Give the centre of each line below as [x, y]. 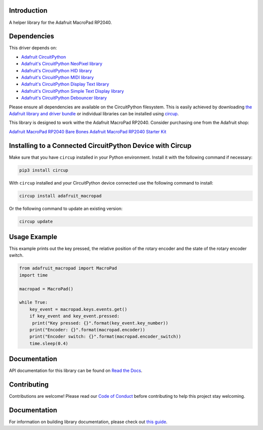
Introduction [28, 10]
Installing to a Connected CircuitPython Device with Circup [100, 146]
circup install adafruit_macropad [60, 196]
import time [34, 275]
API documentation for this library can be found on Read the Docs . [76, 370]
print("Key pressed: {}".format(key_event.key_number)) [100, 323]
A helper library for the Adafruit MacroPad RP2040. [60, 22]
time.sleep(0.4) [49, 343]
